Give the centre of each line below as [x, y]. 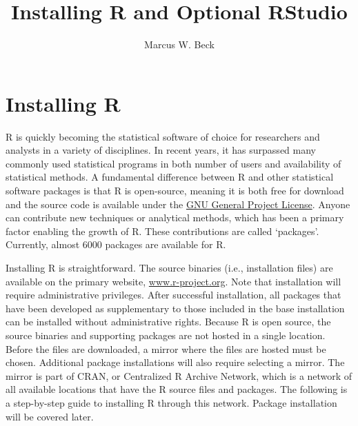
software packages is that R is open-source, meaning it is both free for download [175, 191]
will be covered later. [50, 416]
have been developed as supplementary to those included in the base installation [175, 308]
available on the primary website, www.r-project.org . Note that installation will [173, 281]
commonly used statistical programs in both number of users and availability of [173, 163]
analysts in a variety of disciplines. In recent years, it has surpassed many [161, 150]
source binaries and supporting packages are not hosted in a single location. [166, 335]
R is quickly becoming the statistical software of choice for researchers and [163, 136]
